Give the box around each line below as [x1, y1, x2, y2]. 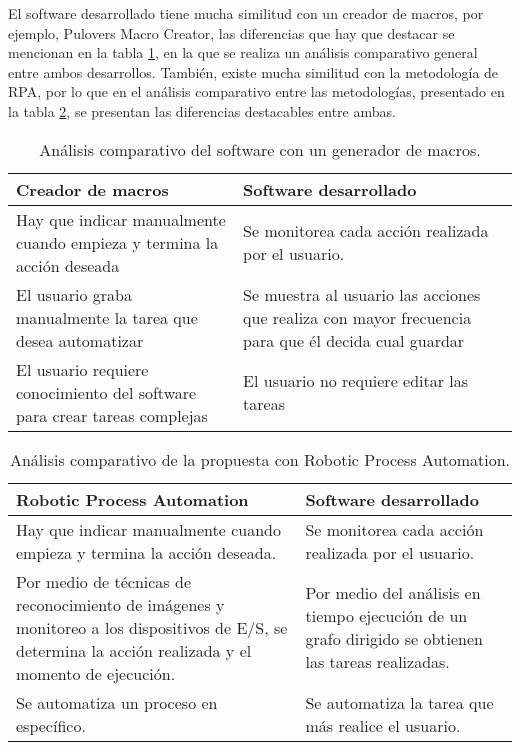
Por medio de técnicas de [16, 569, 191, 593]
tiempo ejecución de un [305, 604, 468, 628]
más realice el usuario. [305, 713, 461, 737]
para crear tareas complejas [16, 403, 208, 427]
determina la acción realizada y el [16, 638, 252, 662]
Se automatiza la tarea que [305, 690, 494, 714]
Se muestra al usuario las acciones [243, 282, 481, 306]
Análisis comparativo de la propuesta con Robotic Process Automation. [9, 447, 511, 471]
